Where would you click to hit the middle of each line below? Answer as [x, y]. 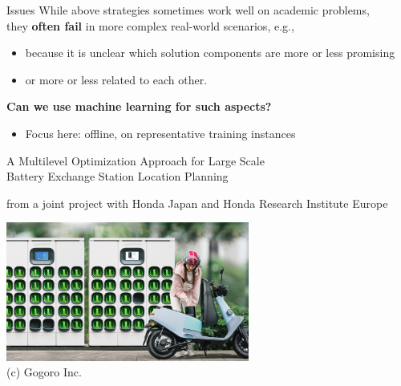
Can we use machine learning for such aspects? [139, 106]
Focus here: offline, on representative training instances [160, 133]
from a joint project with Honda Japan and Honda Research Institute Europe [197, 203]
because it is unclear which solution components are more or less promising [210, 53]
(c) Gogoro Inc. [44, 372]
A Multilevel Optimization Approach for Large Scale [136, 160]
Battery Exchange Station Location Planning [117, 176]
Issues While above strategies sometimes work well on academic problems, [188, 10]
